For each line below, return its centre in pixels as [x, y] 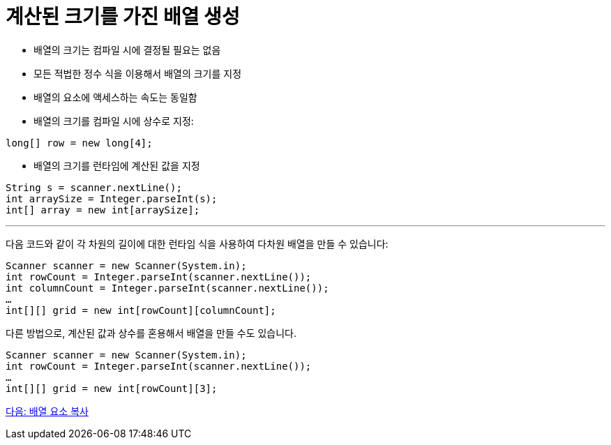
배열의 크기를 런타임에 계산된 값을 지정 [117, 165]
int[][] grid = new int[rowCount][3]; [112, 388]
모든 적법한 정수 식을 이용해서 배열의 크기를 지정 [138, 73]
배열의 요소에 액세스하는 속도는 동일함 [115, 97]
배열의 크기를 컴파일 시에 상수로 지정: [114, 121]
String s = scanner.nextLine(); [94, 187]
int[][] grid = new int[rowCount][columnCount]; [141, 310]
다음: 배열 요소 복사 [47, 411]
